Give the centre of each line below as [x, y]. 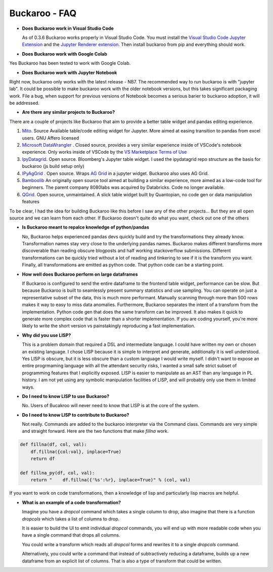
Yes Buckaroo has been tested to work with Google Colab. [70, 63]
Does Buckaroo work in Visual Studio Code [68, 28]
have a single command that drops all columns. [71, 535]
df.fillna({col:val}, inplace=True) [76, 452]
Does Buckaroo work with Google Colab [64, 54]
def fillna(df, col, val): [53, 445]
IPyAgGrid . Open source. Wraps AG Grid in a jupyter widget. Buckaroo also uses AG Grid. [116, 173]
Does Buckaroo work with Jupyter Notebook [70, 72]
